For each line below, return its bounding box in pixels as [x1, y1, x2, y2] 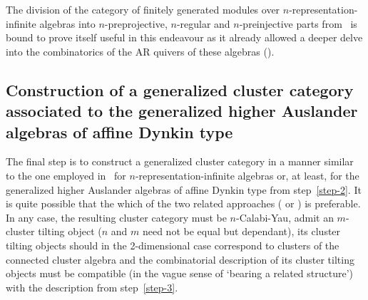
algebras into [39, 16, 96, 31]
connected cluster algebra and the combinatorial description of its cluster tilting [6, 252, 354, 267]
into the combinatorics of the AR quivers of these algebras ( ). [6, 43, 275, 58]
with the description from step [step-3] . [6, 279, 178, 294]
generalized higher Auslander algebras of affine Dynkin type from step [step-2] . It [6, 182, 362, 197]
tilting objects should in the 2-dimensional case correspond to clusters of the [6, 237, 339, 252]
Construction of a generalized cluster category [6, 78, 354, 100]
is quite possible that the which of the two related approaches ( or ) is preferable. [6, 196, 361, 211]
